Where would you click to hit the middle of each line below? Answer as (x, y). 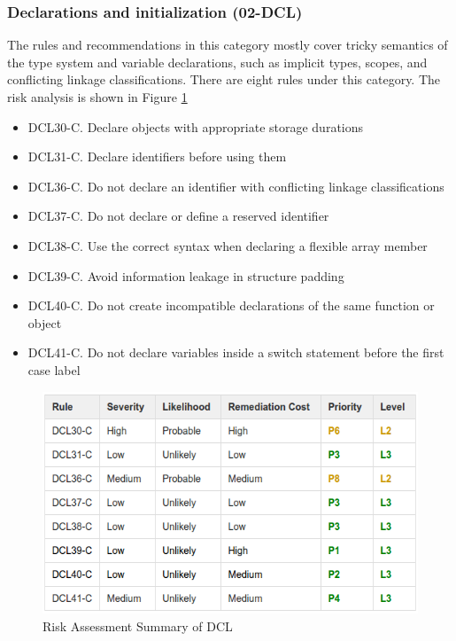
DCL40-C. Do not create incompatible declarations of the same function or (231, 305)
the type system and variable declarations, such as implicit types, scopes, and (217, 62)
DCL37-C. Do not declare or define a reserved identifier (178, 216)
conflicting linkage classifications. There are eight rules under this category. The (224, 79)
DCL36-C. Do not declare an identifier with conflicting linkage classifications (236, 186)
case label (54, 369)
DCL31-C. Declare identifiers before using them (157, 156)
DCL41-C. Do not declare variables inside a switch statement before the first (236, 352)
